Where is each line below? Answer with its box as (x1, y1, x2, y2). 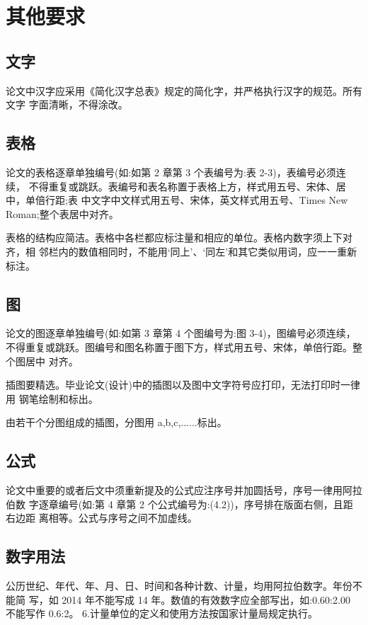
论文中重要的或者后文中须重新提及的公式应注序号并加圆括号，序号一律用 (6, 483, 343, 498)
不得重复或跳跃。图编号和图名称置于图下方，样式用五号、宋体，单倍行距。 (6, 339, 352, 354)
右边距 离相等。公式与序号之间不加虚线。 (6, 510, 197, 525)
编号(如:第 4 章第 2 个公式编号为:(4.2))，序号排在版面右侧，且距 (58, 496, 353, 511)
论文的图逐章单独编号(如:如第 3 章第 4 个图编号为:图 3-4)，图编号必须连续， (6, 326, 356, 340)
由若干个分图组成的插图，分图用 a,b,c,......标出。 (6, 415, 227, 430)
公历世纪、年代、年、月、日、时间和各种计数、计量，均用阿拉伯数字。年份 (6, 578, 352, 593)
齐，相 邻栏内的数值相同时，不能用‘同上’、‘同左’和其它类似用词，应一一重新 (6, 243, 357, 258)
